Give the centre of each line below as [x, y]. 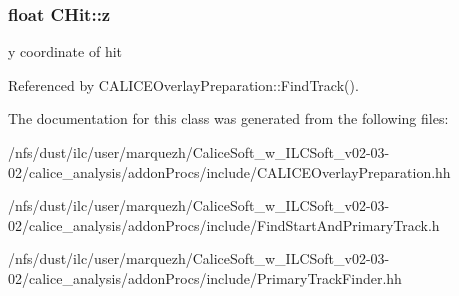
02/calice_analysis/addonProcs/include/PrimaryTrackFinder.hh [205, 277]
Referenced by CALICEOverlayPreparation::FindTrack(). [183, 84]
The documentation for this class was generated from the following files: [228, 118]
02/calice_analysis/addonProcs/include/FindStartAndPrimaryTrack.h [224, 224]
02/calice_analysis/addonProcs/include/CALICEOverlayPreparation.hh [229, 171]
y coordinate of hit [65, 51]
